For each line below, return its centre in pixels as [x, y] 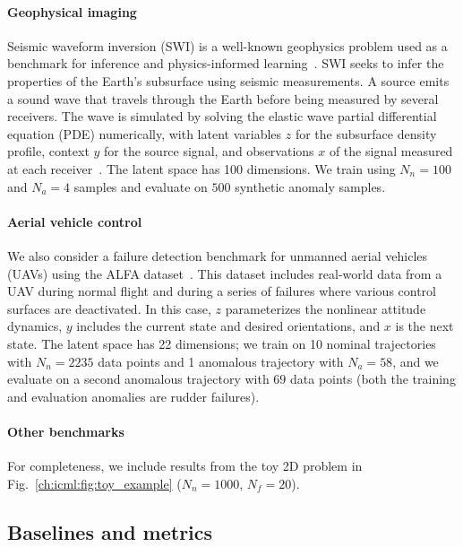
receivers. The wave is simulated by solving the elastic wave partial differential [222, 116]
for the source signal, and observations [209, 151]
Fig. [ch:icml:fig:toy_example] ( [94, 483]
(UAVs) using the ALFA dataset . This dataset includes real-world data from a [225, 273]
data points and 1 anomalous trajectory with [221, 361]
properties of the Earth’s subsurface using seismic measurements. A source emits [228, 80]
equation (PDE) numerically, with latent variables [145, 133]
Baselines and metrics [110, 531]
